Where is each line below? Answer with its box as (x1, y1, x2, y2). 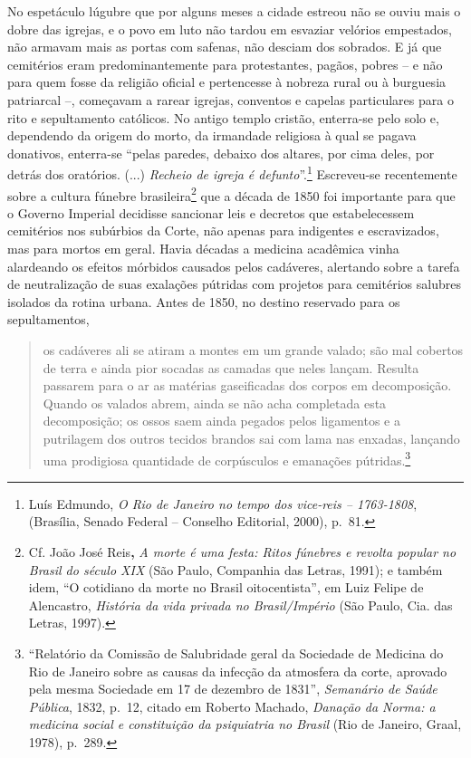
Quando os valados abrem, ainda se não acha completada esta (43, 393, 387, 412)
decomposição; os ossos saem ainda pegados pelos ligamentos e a (43, 411, 400, 430)
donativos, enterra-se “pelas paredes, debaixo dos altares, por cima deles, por (7, 143, 435, 162)
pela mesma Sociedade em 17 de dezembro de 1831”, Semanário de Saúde (28, 679, 437, 698)
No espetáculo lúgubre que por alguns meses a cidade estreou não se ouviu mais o (7, 2, 461, 20)
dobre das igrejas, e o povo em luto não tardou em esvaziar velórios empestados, (7, 19, 452, 38)
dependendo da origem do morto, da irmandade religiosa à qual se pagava (7, 126, 417, 145)
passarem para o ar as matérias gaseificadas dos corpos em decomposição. (43, 376, 452, 395)
